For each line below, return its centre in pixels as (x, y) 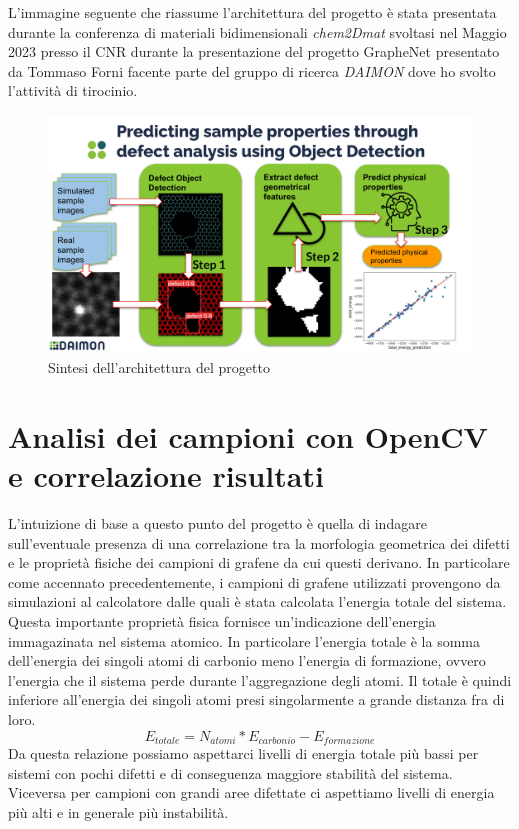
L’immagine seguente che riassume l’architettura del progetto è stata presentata (252, 12)
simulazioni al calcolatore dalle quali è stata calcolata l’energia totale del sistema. (257, 601)
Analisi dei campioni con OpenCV (248, 435)
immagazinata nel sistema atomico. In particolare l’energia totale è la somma (244, 640)
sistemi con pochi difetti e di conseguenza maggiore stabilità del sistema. (230, 772)
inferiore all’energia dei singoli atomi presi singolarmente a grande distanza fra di (256, 699)
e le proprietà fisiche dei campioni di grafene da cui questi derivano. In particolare (259, 562)
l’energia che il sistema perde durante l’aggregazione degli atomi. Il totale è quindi (260, 679)
